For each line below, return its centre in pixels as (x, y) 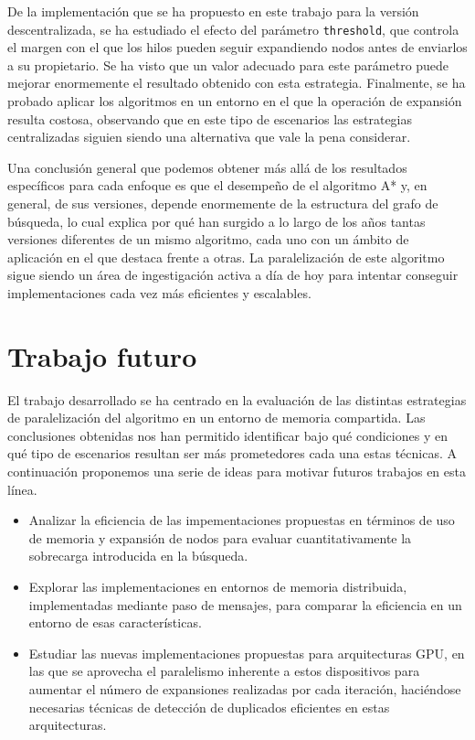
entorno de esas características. (115, 622)
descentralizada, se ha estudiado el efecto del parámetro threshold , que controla (233, 29)
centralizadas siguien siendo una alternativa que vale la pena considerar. (209, 137)
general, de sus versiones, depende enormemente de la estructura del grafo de (223, 203)
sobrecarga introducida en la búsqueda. (138, 556)
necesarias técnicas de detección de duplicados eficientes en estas (209, 707)
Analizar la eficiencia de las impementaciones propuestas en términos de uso (242, 520)
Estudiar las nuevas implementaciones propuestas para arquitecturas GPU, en (247, 653)
